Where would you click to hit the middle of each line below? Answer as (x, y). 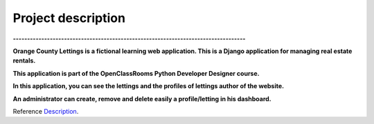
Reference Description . (46, 111)
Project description (69, 18)
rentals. (24, 61)
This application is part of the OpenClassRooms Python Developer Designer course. (136, 73)
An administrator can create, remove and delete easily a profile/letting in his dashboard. (142, 99)
